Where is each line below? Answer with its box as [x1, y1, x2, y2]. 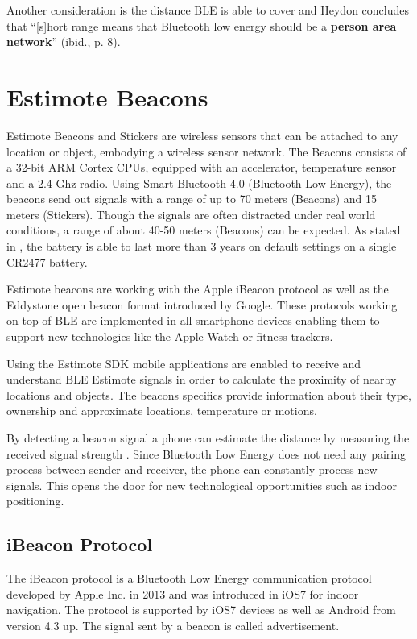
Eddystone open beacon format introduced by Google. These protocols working [6, 296, 398, 313]
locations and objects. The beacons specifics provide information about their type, [6, 386, 411, 403]
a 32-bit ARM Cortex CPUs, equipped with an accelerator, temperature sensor [6, 159, 397, 176]
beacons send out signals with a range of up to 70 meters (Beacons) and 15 [6, 190, 377, 207]
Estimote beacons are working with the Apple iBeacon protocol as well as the [6, 280, 389, 297]
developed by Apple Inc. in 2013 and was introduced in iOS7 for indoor [6, 585, 359, 602]
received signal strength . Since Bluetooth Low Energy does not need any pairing [6, 445, 407, 462]
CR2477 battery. [6, 253, 88, 270]
